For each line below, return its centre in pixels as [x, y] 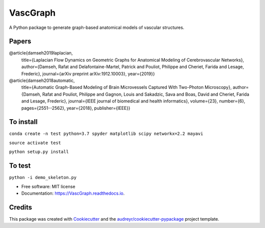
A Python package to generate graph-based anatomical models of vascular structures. [97, 27]
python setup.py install [39, 152]
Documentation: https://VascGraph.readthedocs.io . [73, 193]
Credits [21, 207]
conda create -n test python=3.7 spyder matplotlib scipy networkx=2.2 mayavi [106, 134]
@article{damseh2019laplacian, [41, 53]
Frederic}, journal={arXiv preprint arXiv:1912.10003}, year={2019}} [88, 74]
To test [20, 166]
